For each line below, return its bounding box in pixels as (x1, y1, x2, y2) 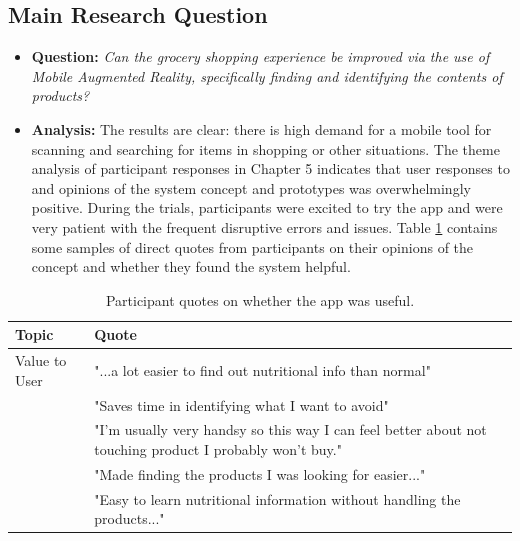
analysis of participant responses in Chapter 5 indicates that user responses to (31, 158, 510, 179)
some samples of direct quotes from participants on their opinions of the (31, 236, 474, 257)
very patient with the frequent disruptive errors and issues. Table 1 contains (31, 216, 498, 237)
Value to (15, 350, 67, 371)
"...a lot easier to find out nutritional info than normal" (94, 359, 431, 380)
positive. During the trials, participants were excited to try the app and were (31, 197, 503, 218)
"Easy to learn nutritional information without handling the (94, 488, 461, 509)
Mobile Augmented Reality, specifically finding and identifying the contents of (31, 65, 503, 86)
